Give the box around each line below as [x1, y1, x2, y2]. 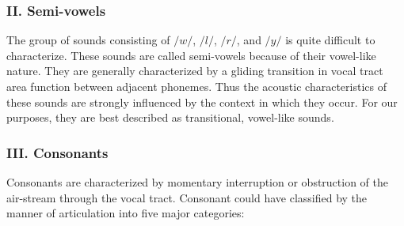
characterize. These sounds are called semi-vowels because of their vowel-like [6, 47, 376, 63]
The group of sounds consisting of [6, 32, 170, 48]
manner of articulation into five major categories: [6, 205, 245, 221]
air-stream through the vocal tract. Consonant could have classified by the [6, 189, 368, 205]
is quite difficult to [285, 32, 375, 48]
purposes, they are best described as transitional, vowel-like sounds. [6, 109, 334, 126]
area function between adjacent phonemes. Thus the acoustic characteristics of [6, 78, 387, 94]
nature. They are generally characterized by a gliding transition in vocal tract [6, 62, 383, 79]
